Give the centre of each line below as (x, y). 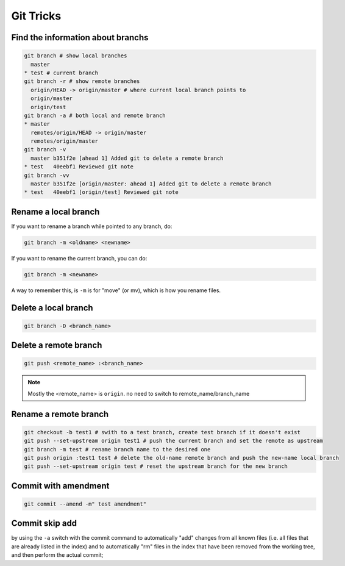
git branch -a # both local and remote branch (95, 115)
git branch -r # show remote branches (82, 81)
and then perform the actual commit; (57, 555)
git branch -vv (47, 175)
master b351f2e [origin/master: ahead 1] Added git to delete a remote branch (151, 184)
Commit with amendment (60, 486)
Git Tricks (36, 16)
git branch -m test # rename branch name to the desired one (117, 449)
